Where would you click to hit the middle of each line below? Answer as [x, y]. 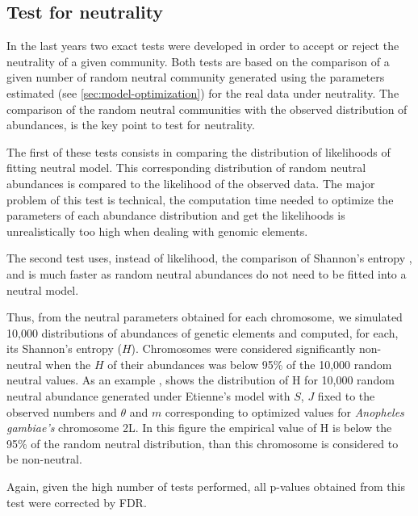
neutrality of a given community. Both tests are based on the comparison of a [198, 61]
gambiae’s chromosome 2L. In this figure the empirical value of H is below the [199, 428]
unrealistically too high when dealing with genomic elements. [157, 231]
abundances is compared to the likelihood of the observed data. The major [191, 183]
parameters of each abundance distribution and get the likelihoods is [176, 215]
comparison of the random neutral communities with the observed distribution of [207, 109]
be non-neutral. [44, 459]
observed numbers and [62, 411]
